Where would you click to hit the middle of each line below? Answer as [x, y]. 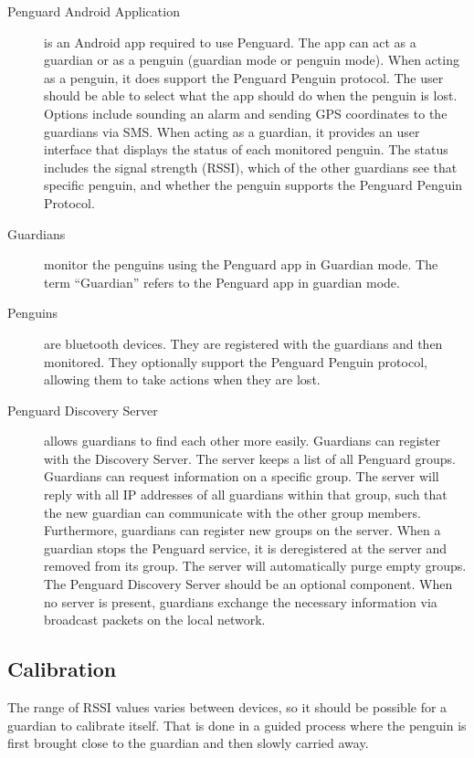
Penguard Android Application [94, 11]
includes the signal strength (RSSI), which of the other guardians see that [251, 167]
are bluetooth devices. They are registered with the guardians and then [243, 343]
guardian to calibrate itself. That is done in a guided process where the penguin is [237, 725]
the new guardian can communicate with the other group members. [232, 512]
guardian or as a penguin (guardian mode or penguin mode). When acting [252, 60]
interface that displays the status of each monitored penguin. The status [246, 149]
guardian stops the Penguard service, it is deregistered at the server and [246, 547]
